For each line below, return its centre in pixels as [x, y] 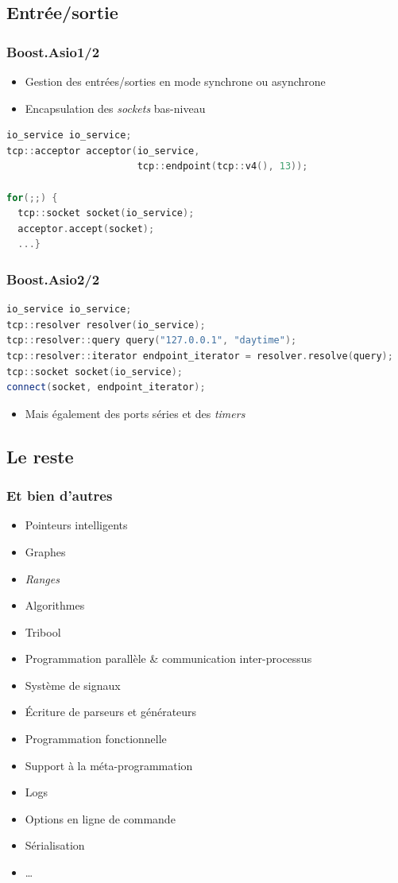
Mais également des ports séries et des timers [135, 413]
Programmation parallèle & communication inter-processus [168, 658]
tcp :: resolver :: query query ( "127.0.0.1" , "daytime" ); [152, 341]
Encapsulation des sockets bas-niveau [115, 108]
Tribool [43, 631]
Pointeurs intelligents [76, 525]
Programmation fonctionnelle [96, 739]
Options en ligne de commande [100, 818]
